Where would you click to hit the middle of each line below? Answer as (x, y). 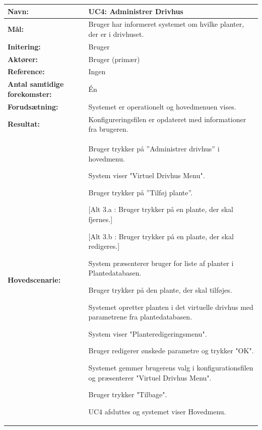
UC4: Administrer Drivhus (136, 11)
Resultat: (24, 124)
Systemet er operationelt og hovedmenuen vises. (162, 106)
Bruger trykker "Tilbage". (128, 394)
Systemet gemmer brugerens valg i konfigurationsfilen (171, 367)
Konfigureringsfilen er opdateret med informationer (167, 119)
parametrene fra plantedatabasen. (140, 317)
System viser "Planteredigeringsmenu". (148, 333)
